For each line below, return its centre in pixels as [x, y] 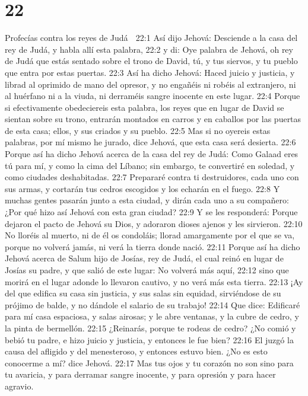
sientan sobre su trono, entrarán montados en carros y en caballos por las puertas [153, 119]
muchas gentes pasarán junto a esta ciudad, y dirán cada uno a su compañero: [147, 200]
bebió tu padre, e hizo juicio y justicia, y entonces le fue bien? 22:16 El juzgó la [149, 339]
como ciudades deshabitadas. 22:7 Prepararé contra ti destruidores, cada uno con [152, 177]
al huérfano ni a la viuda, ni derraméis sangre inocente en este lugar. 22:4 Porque [153, 96]
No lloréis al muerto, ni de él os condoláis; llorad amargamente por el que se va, [150, 235]
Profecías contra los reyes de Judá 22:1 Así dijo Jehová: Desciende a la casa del [151, 38]
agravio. [19, 386]
